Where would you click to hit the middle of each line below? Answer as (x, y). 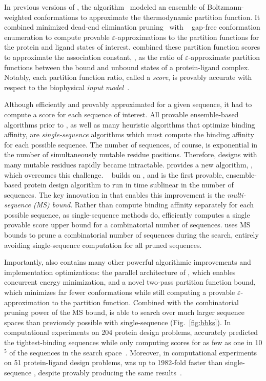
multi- (237, 194)
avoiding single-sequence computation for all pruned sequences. (103, 245)
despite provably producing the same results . (110, 372)
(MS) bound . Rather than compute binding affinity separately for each (144, 205)
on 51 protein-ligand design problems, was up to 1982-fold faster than (114, 362)
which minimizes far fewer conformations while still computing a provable (120, 292)
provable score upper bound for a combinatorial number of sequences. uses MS (127, 225)
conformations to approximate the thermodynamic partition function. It (147, 17)
